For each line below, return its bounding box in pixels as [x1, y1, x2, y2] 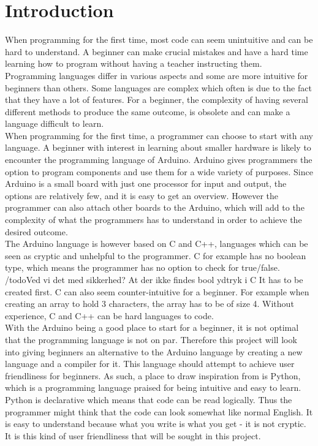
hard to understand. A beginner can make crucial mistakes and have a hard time [5, 45, 308, 58]
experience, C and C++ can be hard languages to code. [5, 309, 214, 322]
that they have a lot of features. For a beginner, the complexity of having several [5, 93, 308, 106]
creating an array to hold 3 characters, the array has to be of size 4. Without [5, 297, 294, 310]
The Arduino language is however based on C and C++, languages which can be [5, 237, 308, 250]
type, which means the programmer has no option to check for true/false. [5, 261, 280, 274]
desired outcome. [5, 225, 68, 238]
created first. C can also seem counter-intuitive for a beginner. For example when [5, 285, 309, 298]
